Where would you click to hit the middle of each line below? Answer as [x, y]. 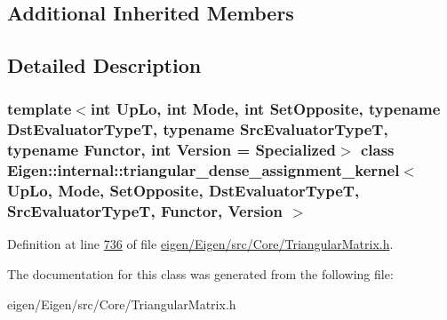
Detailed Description [104, 65]
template [40, 109]
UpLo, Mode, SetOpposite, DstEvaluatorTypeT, [184, 191]
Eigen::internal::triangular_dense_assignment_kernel [204, 170]
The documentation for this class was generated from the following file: [200, 273]
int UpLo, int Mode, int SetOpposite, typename [265, 109]
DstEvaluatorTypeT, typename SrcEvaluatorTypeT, [198, 129]
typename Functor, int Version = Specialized [172, 150]
